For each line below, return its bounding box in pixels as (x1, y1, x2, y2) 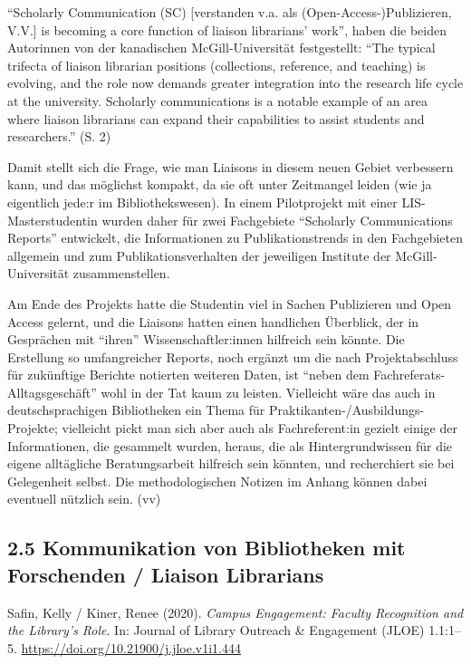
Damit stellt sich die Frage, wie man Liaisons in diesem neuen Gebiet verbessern (7, 157, 454, 176)
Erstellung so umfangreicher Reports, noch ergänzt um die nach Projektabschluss (7, 347, 458, 366)
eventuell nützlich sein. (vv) (7, 489, 161, 508)
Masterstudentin (7, 210, 98, 229)
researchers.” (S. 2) (7, 127, 111, 146)
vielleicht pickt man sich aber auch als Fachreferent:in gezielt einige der (62, 419, 457, 438)
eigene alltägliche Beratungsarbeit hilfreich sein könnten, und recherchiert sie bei (7, 454, 455, 473)
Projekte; (7, 419, 58, 438)
